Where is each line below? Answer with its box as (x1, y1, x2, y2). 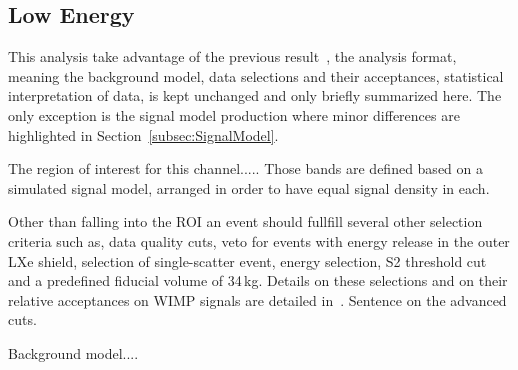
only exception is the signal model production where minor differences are (8, 104, 460, 125)
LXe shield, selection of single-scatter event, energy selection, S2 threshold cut (8, 250, 487, 271)
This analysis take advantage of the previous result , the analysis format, (8, 46, 457, 67)
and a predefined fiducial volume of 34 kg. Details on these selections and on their (8, 270, 508, 291)
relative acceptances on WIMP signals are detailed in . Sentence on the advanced (8, 289, 507, 310)
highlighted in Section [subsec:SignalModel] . (8, 124, 279, 145)
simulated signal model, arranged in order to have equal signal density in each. (8, 177, 490, 198)
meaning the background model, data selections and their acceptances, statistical (8, 65, 504, 86)
